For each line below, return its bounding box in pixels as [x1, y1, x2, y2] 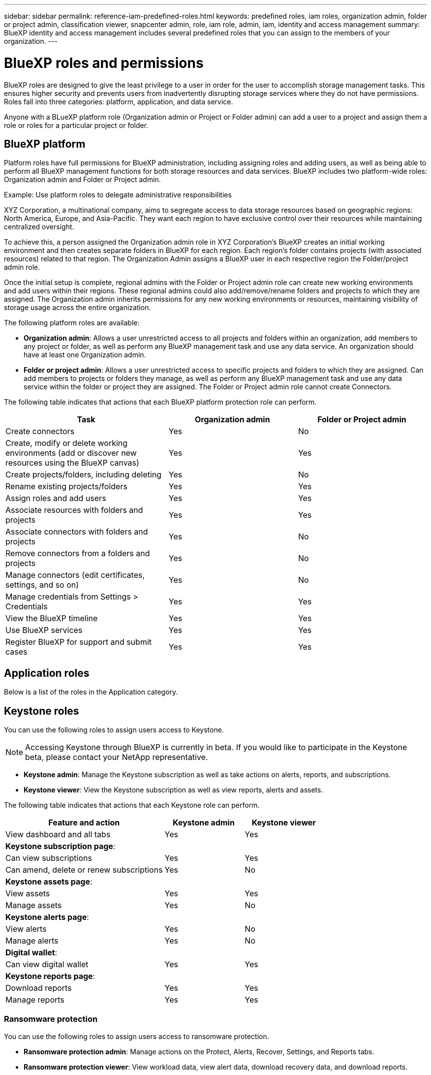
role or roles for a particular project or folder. [4, 121, 149, 129]
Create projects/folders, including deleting [5, 470, 162, 480]
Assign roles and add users [5, 493, 106, 504]
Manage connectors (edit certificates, [5, 570, 145, 580]
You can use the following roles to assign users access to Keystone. [4, 726, 224, 734]
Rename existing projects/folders [5, 481, 127, 492]
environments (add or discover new [5, 448, 137, 458]
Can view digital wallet [5, 959, 89, 970]
